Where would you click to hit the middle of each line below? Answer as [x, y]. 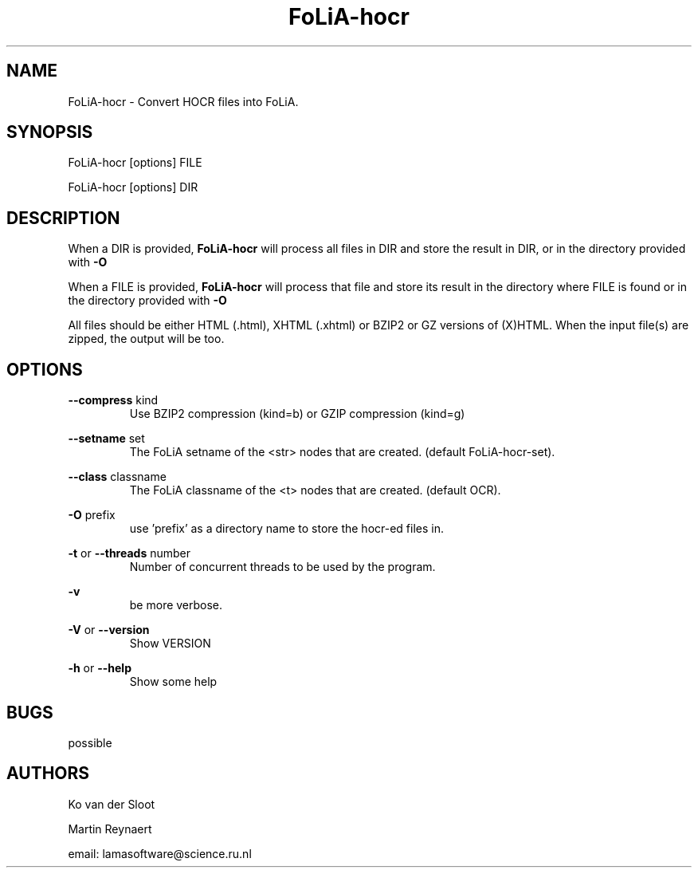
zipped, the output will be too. [146, 339]
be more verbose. [176, 605]
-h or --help [100, 668]
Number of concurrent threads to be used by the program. [282, 567]
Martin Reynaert [110, 829]
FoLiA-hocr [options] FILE [135, 163]
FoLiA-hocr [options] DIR [133, 187]
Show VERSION [170, 644]
